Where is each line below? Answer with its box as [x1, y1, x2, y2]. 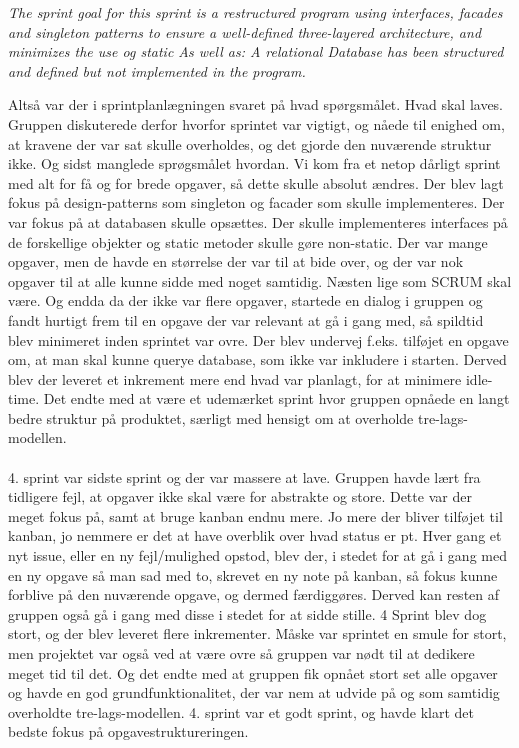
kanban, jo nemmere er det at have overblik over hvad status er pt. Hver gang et [8, 525, 502, 546]
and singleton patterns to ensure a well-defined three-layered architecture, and [8, 21, 482, 42]
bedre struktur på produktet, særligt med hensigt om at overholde [8, 407, 414, 428]
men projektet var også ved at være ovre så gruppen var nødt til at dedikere [8, 643, 475, 663]
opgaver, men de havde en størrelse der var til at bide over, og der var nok [8, 251, 464, 272]
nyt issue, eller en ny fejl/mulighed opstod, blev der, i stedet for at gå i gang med [8, 545, 507, 566]
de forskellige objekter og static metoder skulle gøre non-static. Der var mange [8, 231, 488, 252]
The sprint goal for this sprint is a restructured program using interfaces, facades [8, 2, 503, 22]
